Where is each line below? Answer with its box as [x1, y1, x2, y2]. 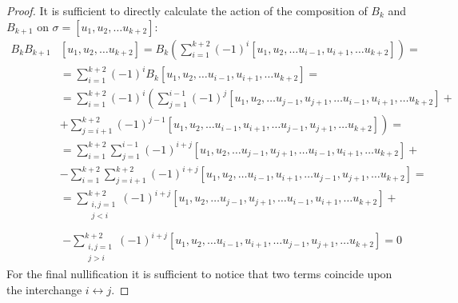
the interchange [6, 281, 82, 297]
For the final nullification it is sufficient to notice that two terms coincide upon [6, 265, 392, 282]
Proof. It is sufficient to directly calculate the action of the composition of [6, 2, 368, 18]
